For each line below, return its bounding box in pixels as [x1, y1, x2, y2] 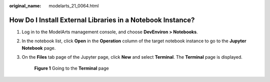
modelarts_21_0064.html [48, 3, 99, 8]
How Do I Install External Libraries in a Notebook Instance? [9, 15, 195, 24]
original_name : [9, 3, 41, 8]
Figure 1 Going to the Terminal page [34, 65, 109, 72]
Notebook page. [21, 45, 56, 51]
